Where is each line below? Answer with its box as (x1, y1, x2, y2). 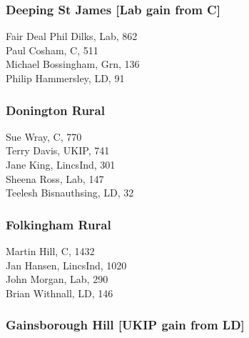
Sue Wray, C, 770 (6, 129, 82, 144)
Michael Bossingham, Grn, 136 (6, 56, 140, 71)
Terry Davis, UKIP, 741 (6, 143, 110, 158)
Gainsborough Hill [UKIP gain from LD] (6, 316, 245, 334)
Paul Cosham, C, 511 (6, 42, 98, 57)
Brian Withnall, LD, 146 (6, 285, 113, 300)
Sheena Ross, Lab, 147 (6, 171, 104, 186)
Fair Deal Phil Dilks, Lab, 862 (6, 29, 138, 44)
